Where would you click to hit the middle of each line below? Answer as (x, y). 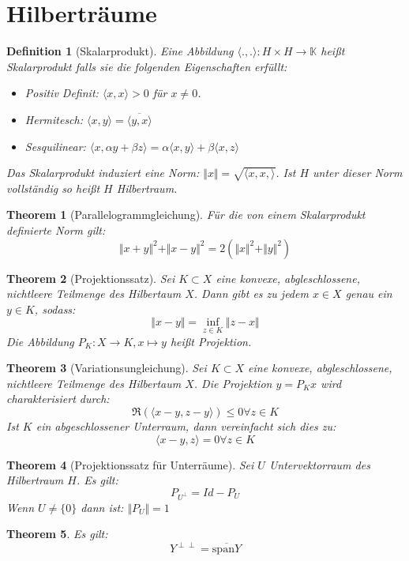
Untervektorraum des (319, 464)
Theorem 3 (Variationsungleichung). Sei (107, 368)
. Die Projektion (233, 383)
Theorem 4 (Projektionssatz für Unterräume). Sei (130, 464)
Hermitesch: (54, 119)
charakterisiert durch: (58, 399)
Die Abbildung (40, 341)
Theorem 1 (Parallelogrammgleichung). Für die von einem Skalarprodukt (186, 215)
